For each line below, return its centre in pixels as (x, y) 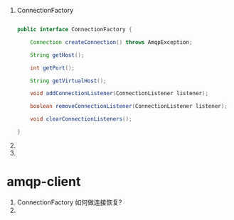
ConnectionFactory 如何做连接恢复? (69, 202)
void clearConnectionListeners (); (81, 119)
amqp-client (44, 182)
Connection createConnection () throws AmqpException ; (111, 42)
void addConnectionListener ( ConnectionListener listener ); (119, 94)
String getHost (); (57, 55)
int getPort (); (53, 68)
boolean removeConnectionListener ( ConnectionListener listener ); (129, 106)
